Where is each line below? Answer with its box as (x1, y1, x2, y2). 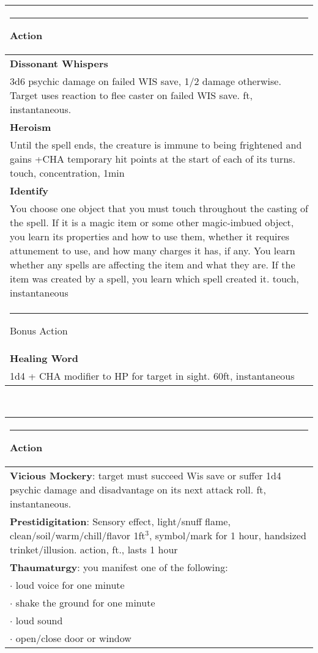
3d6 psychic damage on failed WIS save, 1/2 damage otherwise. (10, 73, 281, 88)
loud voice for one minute (15, 578, 125, 592)
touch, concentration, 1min (10, 165, 125, 180)
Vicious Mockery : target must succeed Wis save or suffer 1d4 (10, 468, 281, 483)
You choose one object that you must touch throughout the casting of (10, 201, 308, 215)
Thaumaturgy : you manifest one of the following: (10, 560, 228, 575)
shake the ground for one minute (15, 596, 155, 610)
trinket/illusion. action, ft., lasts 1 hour (10, 542, 178, 557)
